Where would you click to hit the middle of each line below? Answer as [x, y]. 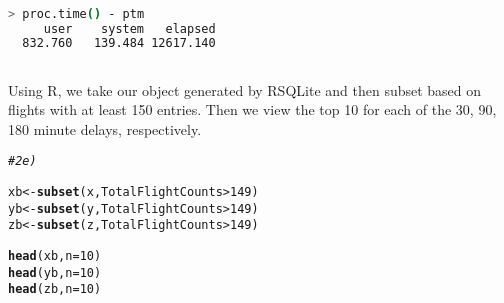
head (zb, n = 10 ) [55, 289]
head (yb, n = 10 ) [55, 272]
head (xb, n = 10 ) [55, 256]
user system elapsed [129, 28]
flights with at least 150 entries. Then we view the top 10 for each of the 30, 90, [252, 109]
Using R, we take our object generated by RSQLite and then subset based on [245, 89]
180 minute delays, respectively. [105, 128]
